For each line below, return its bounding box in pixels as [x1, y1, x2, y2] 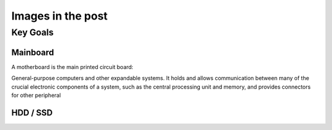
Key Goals [11, 27, 54, 38]
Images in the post [11, 9, 108, 23]
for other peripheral [11, 92, 61, 99]
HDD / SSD [11, 107, 53, 118]
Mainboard [11, 47, 55, 57]
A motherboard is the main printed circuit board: [11, 63, 133, 70]
